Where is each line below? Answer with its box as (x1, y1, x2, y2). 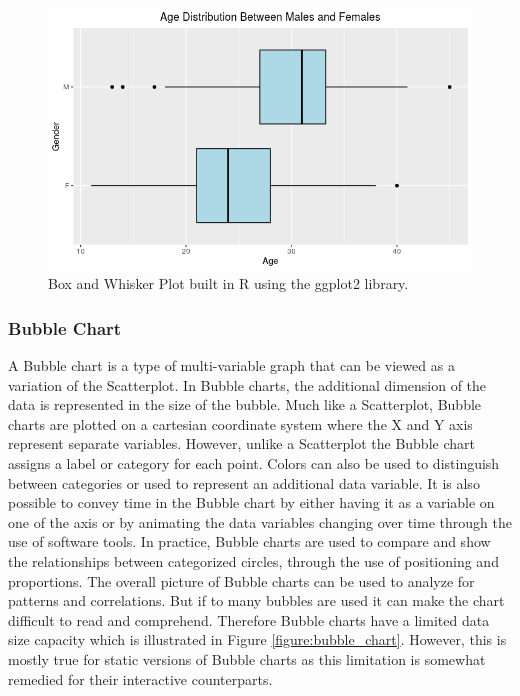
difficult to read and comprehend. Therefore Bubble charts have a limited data (8, 609, 490, 630)
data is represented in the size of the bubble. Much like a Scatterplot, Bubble (8, 394, 482, 415)
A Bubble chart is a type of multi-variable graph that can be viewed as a (8, 355, 455, 376)
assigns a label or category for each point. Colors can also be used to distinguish (8, 453, 500, 474)
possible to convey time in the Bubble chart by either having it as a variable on (8, 492, 495, 513)
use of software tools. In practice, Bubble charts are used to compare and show (8, 531, 491, 552)
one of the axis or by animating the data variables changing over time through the (8, 511, 512, 532)
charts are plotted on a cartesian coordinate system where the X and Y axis (8, 413, 473, 434)
